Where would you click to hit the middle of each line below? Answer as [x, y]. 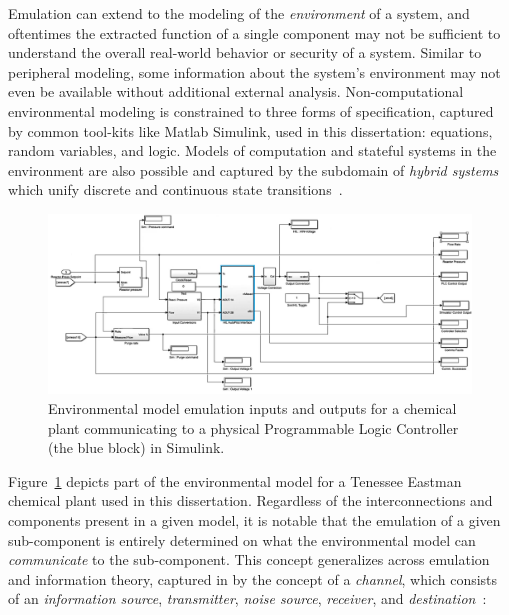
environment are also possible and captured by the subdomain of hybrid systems [253, 169]
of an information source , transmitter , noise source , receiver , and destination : [247, 598]
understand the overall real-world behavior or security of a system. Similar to [245, 52]
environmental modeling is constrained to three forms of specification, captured [251, 110]
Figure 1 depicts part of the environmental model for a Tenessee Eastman [235, 480]
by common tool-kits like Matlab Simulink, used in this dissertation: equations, [250, 130]
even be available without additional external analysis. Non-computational [236, 91]
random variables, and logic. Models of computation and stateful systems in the [252, 150]
